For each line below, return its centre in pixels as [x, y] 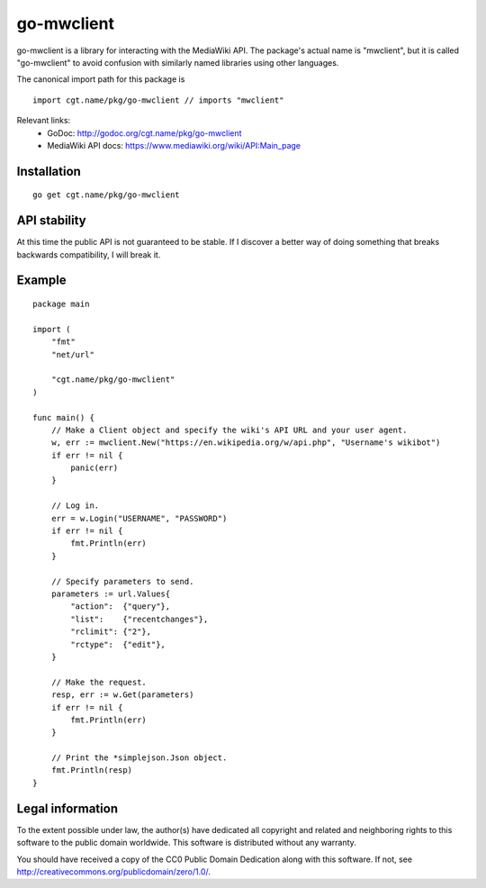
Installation [49, 171]
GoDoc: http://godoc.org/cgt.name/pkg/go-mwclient [144, 133]
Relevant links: [44, 121]
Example [41, 281]
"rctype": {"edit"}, [118, 644]
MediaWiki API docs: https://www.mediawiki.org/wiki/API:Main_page [174, 145]
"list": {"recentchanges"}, [139, 619]
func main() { [63, 417]
